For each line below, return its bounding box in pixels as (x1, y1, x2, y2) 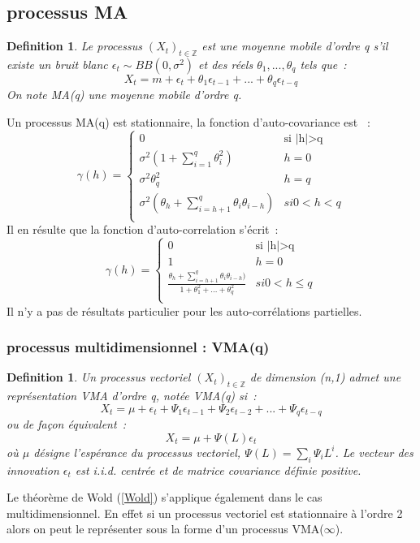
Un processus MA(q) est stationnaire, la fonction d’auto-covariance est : (6, 114, 370, 131)
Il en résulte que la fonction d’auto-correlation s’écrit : (6, 221, 279, 238)
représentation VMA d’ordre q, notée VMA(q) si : (6, 387, 257, 404)
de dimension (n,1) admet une (249, 368, 401, 386)
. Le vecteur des (335, 443, 414, 460)
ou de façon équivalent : (6, 416, 127, 433)
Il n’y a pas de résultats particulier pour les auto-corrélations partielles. (6, 302, 362, 319)
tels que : (300, 56, 347, 72)
